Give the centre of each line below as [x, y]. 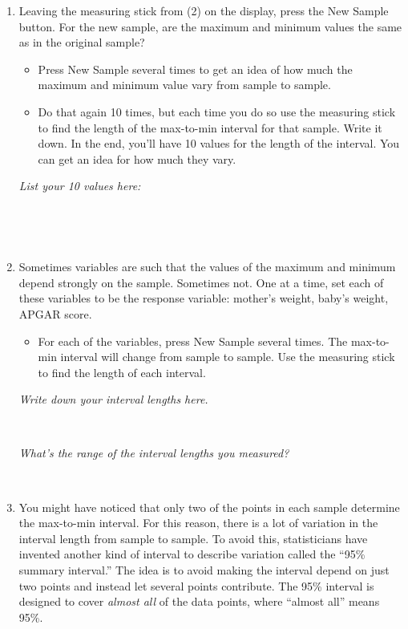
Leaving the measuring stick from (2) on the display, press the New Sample [204, 10]
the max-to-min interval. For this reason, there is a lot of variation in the [198, 523]
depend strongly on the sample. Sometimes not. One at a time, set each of [201, 282]
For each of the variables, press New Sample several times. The [193, 341]
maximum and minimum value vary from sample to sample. [184, 85]
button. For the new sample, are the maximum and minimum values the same [210, 26]
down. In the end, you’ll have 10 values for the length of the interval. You [219, 143]
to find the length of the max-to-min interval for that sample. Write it [210, 127]
